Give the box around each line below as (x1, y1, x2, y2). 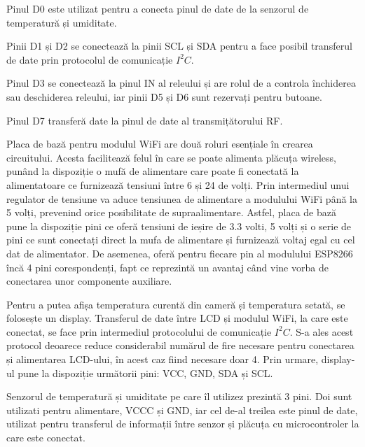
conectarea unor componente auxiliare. (6, 274, 172, 288)
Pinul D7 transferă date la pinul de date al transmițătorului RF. (6, 113, 283, 127)
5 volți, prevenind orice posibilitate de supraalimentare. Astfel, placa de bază (6, 205, 336, 220)
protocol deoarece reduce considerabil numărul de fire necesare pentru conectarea (6, 338, 354, 353)
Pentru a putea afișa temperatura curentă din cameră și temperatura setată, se (6, 297, 345, 311)
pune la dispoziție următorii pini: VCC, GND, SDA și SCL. (18, 365, 273, 380)
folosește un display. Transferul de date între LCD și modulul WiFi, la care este (6, 311, 348, 325)
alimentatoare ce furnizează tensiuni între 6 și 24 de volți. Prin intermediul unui (6, 177, 350, 192)
